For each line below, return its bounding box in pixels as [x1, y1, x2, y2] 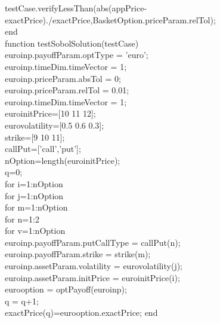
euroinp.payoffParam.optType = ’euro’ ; [5, 48, 148, 61]
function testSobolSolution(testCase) [5, 36, 139, 49]
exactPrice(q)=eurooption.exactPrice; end [5, 306, 158, 319]
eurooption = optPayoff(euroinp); [5, 283, 127, 295]
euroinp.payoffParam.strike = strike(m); [5, 248, 151, 260]
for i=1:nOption [5, 177, 63, 190]
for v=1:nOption [5, 224, 66, 237]
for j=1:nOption [5, 189, 64, 202]
